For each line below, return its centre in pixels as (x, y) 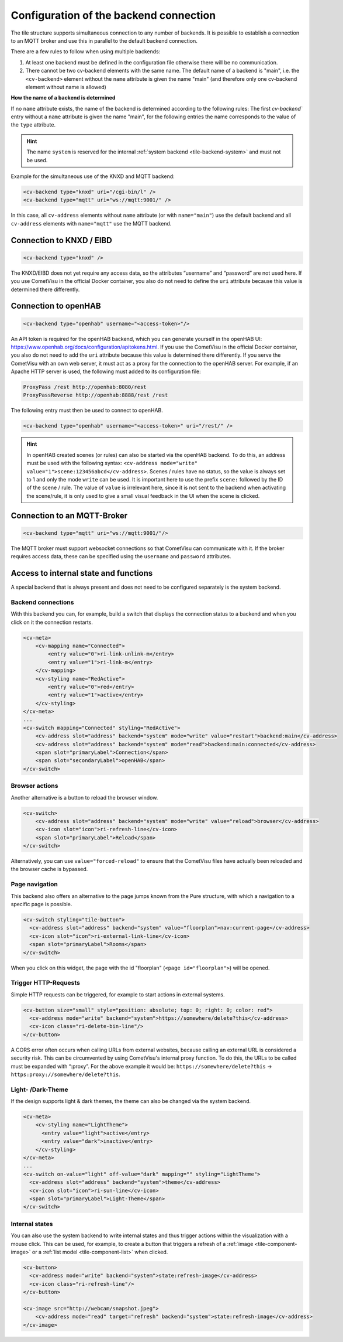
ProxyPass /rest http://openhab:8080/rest (85, 387)
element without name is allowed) (66, 87)
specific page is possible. (41, 904)
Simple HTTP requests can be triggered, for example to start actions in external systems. (118, 994)
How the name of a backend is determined (63, 98)
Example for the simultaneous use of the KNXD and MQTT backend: (93, 176)
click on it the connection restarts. (52, 622)
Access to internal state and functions (82, 573)
